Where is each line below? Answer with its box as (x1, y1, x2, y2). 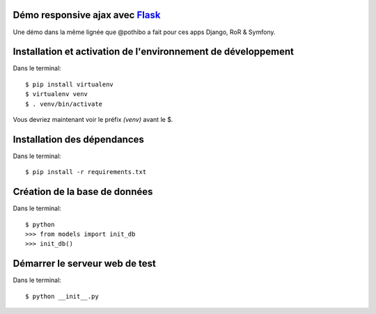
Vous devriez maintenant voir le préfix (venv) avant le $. (13, 115, 173, 123)
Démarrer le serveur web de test (13, 258, 156, 269)
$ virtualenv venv (25, 91, 88, 98)
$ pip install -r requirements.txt (25, 168, 147, 176)
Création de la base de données (13, 186, 153, 198)
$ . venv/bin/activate (25, 100, 103, 108)
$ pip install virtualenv (25, 80, 114, 88)
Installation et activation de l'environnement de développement (13, 46, 294, 58)
